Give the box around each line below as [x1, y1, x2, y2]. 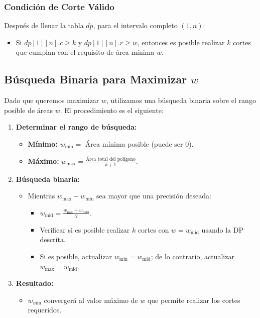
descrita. [40, 234, 66, 245]
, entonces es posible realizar [137, 37, 225, 47]
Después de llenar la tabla [4, 20, 84, 31]
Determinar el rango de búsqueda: [16, 122, 137, 132]
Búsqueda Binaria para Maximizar [4, 71, 187, 87]
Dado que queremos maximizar [4, 95, 99, 105]
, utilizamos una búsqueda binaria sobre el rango [106, 95, 256, 105]
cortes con [138, 224, 169, 235]
